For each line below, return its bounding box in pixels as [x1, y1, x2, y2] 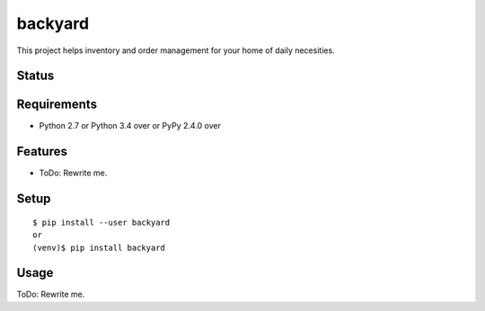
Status [16, 68, 55, 84]
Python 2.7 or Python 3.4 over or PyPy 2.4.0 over [39, 120, 222, 131]
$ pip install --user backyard [32, 217, 171, 227]
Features [16, 144, 67, 159]
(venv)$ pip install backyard [32, 243, 166, 253]
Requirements [16, 97, 98, 112]
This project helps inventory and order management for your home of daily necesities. [16, 45, 336, 56]
